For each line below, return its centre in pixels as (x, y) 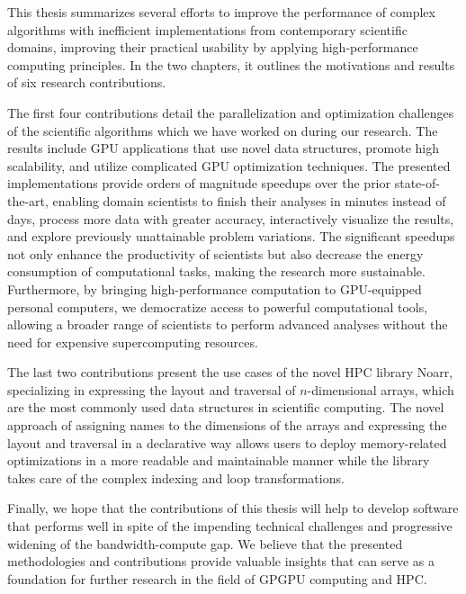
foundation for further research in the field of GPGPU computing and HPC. (217, 578)
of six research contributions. (87, 82)
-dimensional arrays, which (381, 389)
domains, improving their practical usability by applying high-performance (213, 47)
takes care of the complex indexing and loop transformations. (176, 477)
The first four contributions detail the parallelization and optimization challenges (231, 112)
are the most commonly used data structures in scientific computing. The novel (226, 407)
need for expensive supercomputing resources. (133, 342)
